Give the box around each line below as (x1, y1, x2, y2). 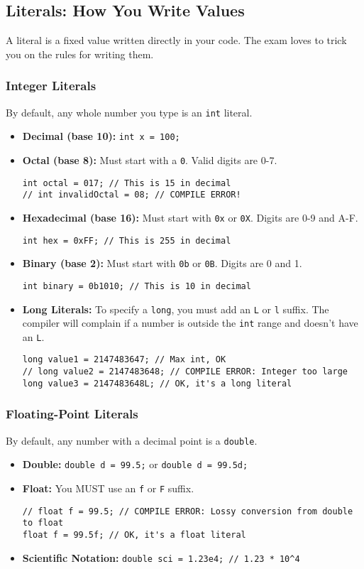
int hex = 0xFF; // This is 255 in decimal (22, 235, 231, 246)
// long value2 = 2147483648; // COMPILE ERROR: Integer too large (22, 367, 348, 377)
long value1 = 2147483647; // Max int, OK (22, 354, 226, 365)
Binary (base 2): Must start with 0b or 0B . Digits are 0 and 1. (22, 256, 302, 271)
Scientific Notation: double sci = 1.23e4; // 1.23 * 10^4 (22, 550, 300, 565)
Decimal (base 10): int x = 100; (22, 129, 180, 143)
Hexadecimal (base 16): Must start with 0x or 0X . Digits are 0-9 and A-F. (22, 210, 358, 224)
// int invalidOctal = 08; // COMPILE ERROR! (22, 190, 241, 200)
